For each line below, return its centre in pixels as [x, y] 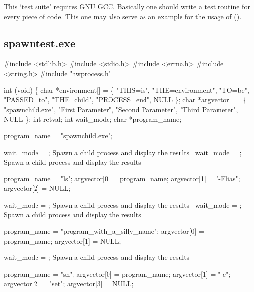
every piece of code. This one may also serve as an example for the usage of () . [123, 16]
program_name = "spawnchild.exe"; [58, 135]
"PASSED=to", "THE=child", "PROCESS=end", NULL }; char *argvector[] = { [125, 100]
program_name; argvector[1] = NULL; [63, 240]
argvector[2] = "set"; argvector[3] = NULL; [69, 283]
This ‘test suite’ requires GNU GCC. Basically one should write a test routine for [127, 6]
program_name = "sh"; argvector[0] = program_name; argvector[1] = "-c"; [117, 273]
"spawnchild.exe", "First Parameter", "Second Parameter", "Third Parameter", [121, 109]
